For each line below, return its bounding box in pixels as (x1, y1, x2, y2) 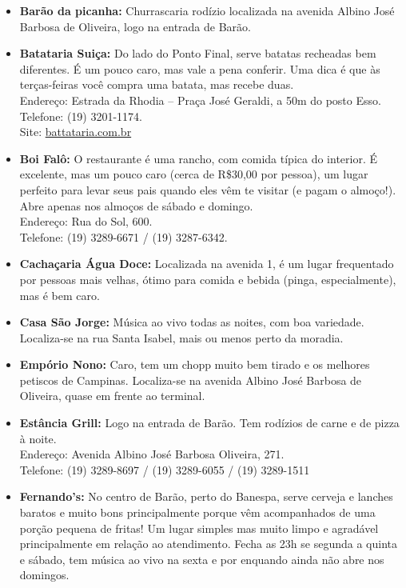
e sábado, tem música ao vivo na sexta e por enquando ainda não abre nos (19, 550, 384, 567)
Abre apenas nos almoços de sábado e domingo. (19, 197, 253, 214)
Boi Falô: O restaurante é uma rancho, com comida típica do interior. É (19, 150, 378, 166)
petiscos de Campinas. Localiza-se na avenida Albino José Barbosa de (19, 371, 362, 388)
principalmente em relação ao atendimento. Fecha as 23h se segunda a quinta (19, 535, 397, 552)
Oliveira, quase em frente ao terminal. (19, 387, 205, 404)
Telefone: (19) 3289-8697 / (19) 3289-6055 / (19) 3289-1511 (19, 461, 310, 478)
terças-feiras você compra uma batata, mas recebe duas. (19, 76, 294, 93)
